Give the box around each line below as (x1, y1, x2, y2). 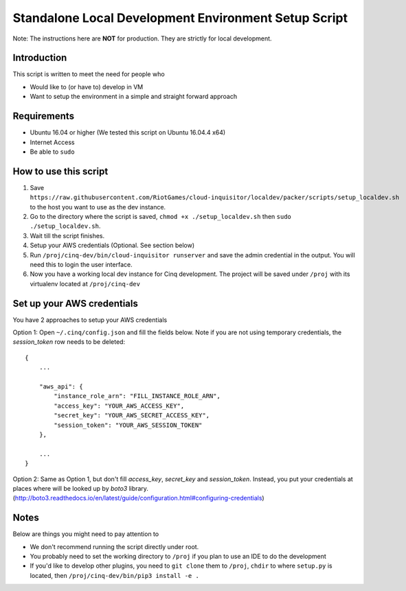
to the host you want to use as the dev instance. (30, 202, 166, 211)
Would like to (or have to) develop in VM (30, 82, 144, 91)
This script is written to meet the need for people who (12, 70, 165, 78)
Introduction (12, 52, 67, 64)
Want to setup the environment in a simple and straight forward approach (30, 93, 237, 101)
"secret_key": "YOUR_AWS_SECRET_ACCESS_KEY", (54, 412, 210, 419)
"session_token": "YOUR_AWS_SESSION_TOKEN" (54, 421, 203, 429)
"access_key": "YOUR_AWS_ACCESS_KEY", (54, 402, 185, 410)
